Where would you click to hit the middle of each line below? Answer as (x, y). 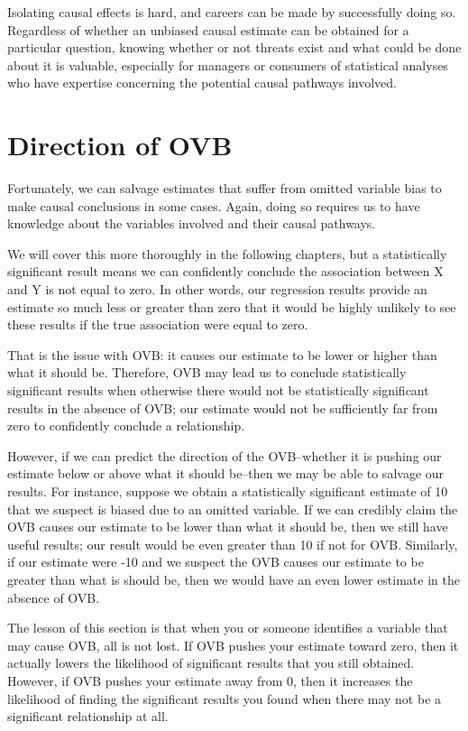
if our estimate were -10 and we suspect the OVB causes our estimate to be (216, 562)
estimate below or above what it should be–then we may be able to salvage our (226, 473)
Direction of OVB (120, 145)
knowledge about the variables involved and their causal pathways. (192, 223)
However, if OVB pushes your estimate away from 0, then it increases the (210, 680)
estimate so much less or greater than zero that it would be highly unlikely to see (232, 306)
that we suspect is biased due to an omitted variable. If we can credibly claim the (233, 509)
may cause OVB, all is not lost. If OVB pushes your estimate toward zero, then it (233, 645)
